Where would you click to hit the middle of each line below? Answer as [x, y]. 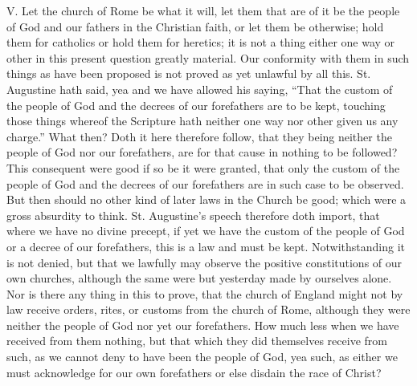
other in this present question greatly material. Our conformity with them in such [208, 57]
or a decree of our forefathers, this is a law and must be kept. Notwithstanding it [206, 246]
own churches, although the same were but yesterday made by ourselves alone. [199, 278]
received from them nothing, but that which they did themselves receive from [197, 341]
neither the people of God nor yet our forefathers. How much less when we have [203, 325]
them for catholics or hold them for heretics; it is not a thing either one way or [201, 42]
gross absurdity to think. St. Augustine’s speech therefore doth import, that [193, 215]
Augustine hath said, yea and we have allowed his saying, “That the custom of [200, 89]
